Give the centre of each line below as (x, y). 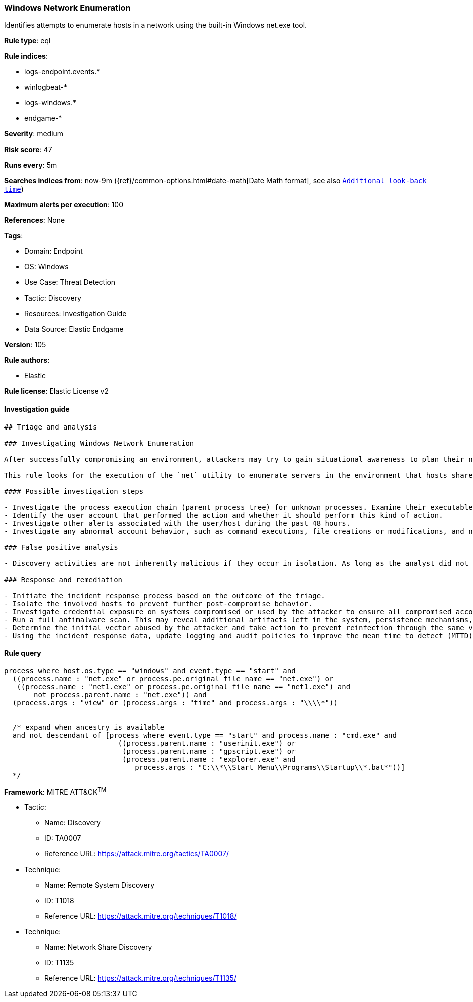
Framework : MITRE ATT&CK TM (55, 791)
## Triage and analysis (51, 427)
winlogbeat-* (46, 87)
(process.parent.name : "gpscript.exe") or (209, 751)
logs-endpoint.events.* (62, 72)
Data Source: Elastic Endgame (74, 329)
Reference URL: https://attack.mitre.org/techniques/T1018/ (141, 916)
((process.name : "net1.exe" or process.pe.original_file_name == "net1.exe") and (184, 687)
